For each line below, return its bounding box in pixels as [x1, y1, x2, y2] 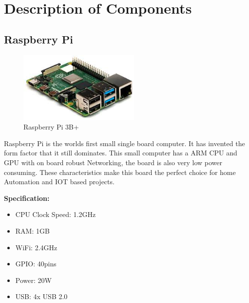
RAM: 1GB [15, 226, 50, 236]
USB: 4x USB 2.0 [15, 291, 68, 302]
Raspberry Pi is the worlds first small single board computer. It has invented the [4, 138, 245, 148]
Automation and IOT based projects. [4, 176, 115, 187]
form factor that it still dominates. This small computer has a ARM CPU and [4, 148, 237, 158]
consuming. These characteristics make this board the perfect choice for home [4, 167, 236, 177]
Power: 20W [15, 275, 52, 285]
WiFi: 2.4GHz [15, 242, 57, 252]
